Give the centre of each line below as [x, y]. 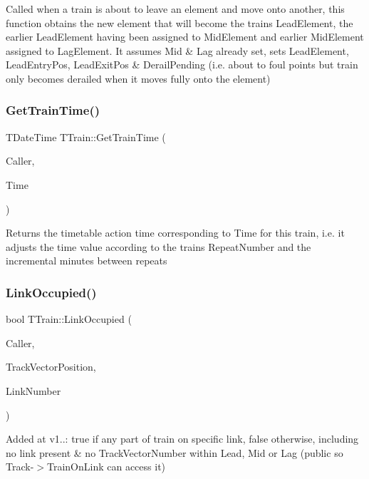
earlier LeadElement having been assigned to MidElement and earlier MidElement [185, 37]
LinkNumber [33, 390]
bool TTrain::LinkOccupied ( [69, 319]
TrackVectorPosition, [51, 367]
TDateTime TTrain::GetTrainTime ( [86, 137]
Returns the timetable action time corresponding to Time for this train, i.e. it [175, 233]
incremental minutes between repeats [87, 261]
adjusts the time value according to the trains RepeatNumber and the [158, 246]
